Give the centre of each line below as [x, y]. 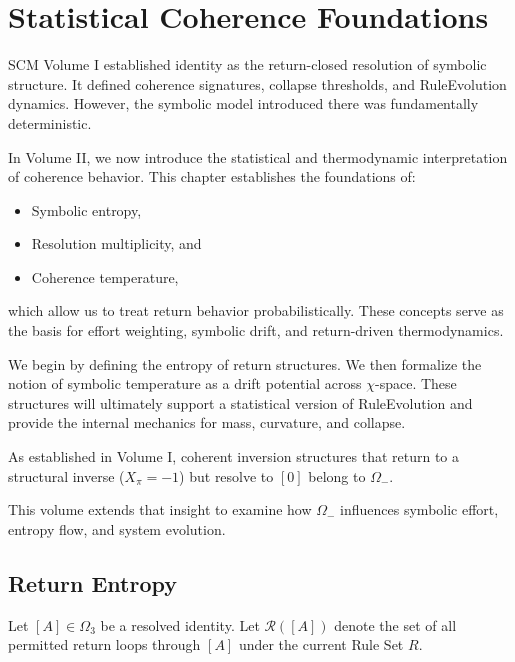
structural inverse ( [66, 475]
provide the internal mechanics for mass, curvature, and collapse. [207, 422]
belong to [337, 475]
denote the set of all [395, 624]
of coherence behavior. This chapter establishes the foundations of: [212, 176]
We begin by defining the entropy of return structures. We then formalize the [245, 363]
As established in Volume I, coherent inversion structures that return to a [234, 456]
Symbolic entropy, [86, 209]
